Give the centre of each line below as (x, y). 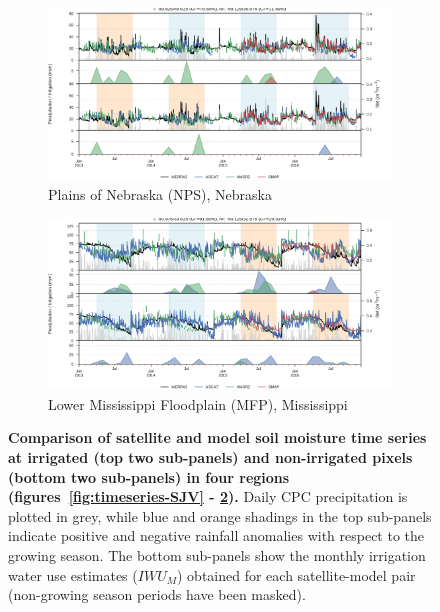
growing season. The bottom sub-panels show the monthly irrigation (217, 554)
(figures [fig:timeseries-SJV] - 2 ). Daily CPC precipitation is (208, 496)
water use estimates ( (73, 574)
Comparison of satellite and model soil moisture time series (217, 437)
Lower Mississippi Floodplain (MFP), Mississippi (198, 403)
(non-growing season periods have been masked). (157, 594)
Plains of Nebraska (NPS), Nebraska (160, 193)
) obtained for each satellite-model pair (296, 574)
